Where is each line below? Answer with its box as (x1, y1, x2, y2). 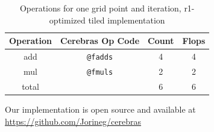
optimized (49, 13, 86, 26)
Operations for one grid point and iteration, (19, 2, 181, 14)
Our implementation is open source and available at (5, 102, 196, 115)
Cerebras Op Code (60, 34, 140, 47)
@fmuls (87, 68, 113, 77)
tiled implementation (88, 13, 165, 26)
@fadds (87, 53, 113, 62)
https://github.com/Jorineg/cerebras (5, 115, 142, 127)
